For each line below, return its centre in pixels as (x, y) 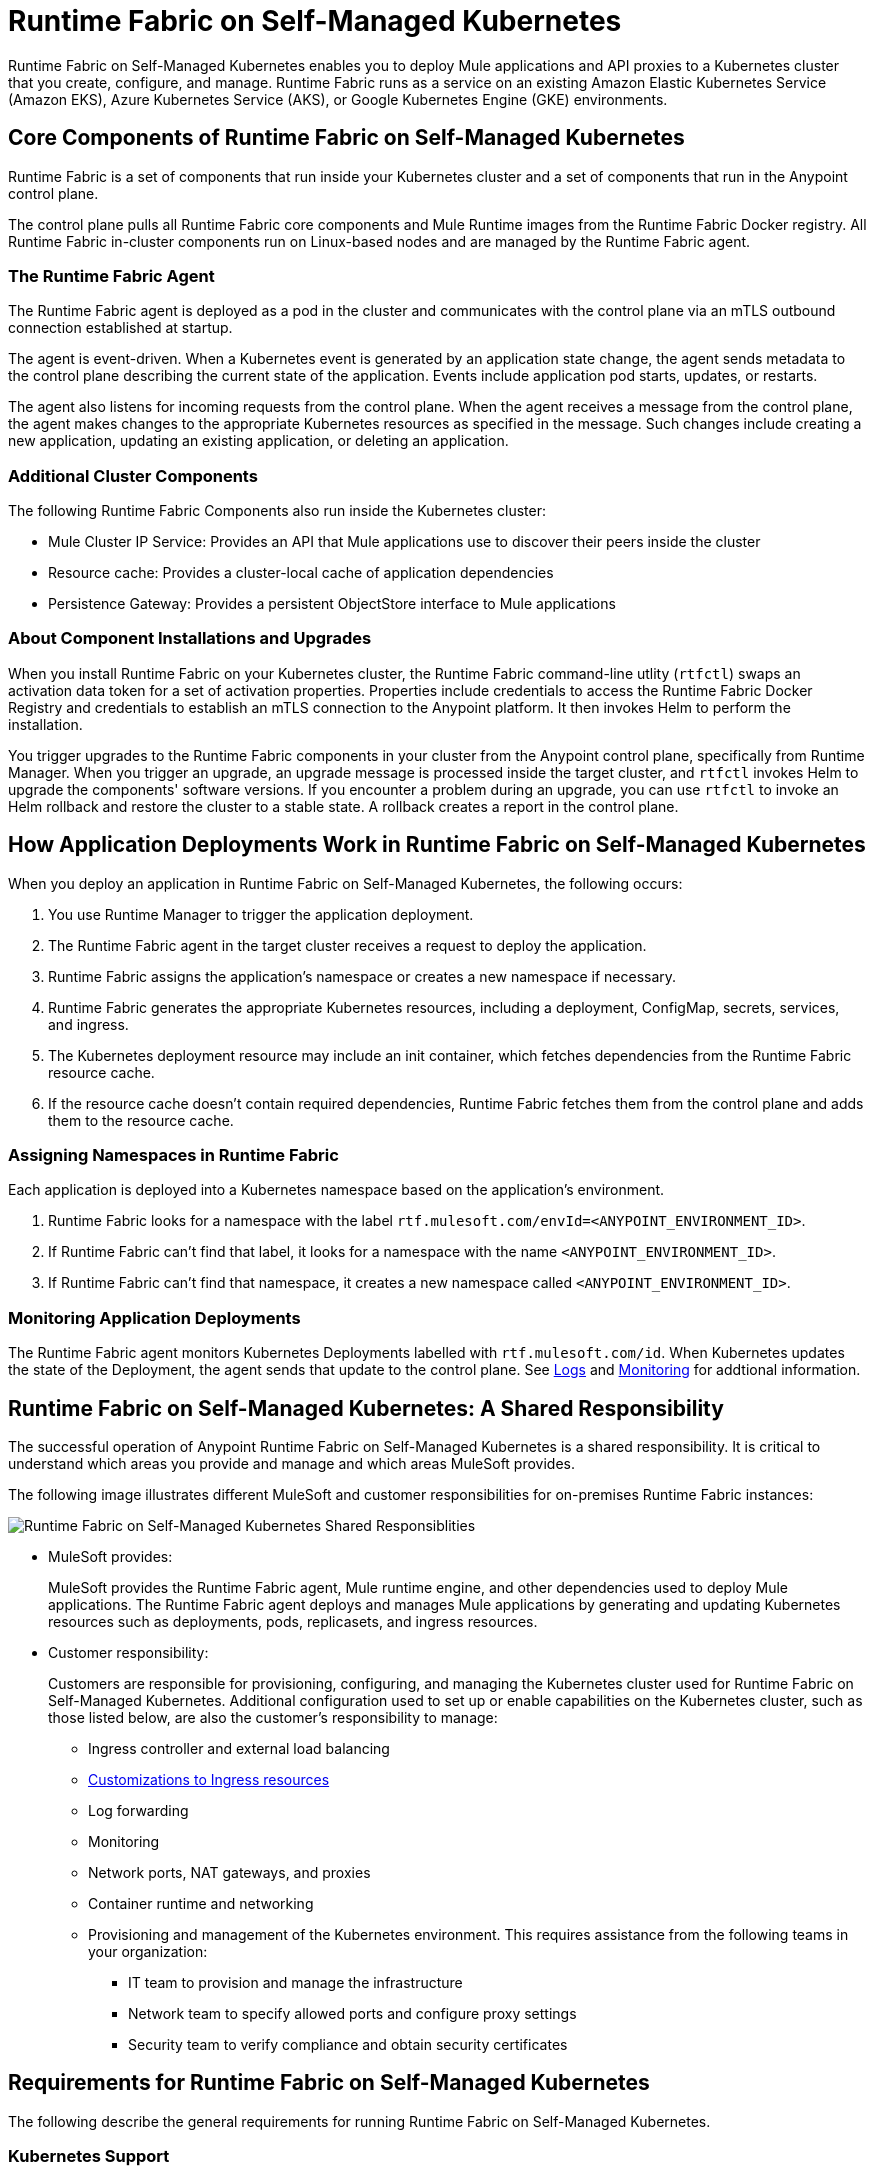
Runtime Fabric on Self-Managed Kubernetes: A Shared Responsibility (366, 1408)
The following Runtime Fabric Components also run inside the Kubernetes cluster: (277, 511)
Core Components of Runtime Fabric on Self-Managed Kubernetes (346, 138)
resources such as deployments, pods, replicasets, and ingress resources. (293, 1622)
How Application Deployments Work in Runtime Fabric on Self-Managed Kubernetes (437, 845)
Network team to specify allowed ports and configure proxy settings (352, 2014)
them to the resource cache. (141, 1120)
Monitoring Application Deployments (154, 1317)
